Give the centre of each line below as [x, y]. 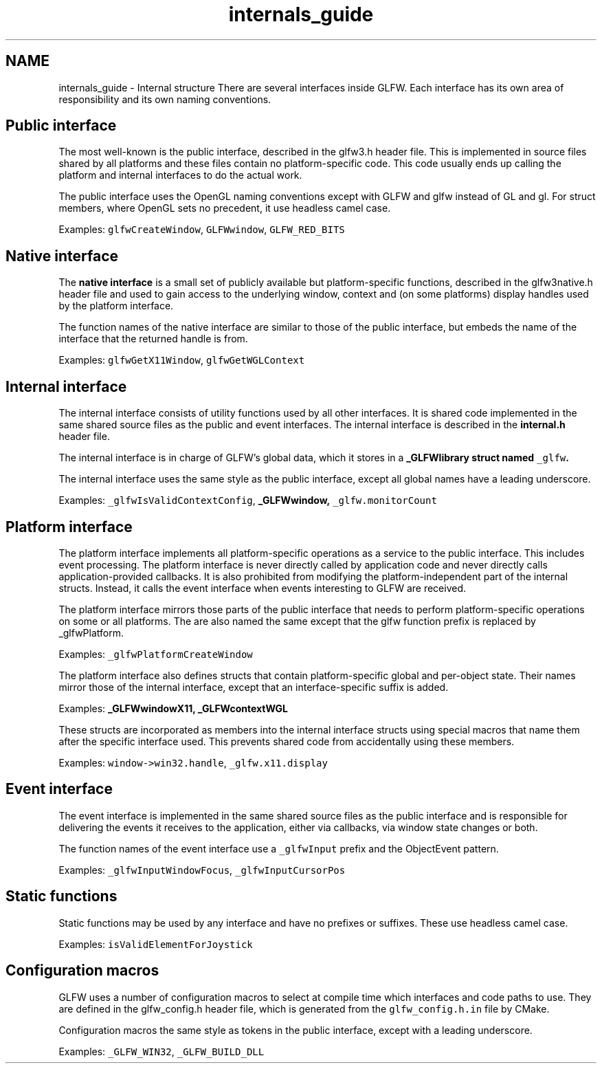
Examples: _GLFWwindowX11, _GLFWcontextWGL [174, 708]
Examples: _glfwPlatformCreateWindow [156, 654]
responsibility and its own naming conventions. [165, 99]
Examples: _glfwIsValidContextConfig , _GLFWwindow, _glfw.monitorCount [248, 500]
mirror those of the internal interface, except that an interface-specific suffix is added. [254, 687]
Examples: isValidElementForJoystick [156, 944]
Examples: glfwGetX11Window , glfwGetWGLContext [182, 360]
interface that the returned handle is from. [153, 339]
